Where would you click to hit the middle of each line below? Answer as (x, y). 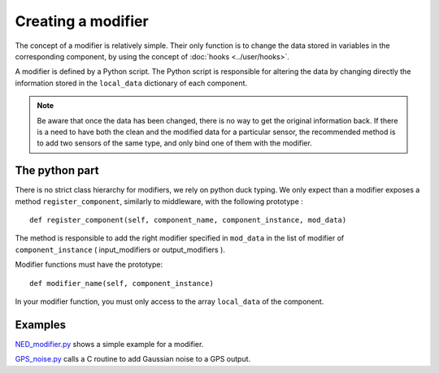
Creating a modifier (82, 21)
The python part (57, 171)
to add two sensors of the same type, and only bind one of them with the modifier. (174, 143)
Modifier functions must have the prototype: (89, 265)
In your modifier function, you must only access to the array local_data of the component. (170, 301)
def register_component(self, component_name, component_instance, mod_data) (188, 220)
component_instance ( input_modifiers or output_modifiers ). (120, 249)
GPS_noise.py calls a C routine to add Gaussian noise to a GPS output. (133, 359)
